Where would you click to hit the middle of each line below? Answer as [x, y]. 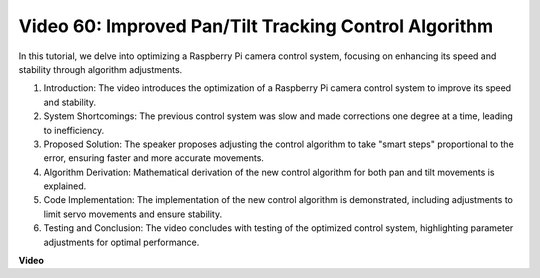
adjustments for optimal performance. [121, 242]
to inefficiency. [74, 130]
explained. [65, 186]
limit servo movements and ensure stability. [133, 214]
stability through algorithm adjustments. [100, 69]
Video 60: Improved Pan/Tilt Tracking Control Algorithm [256, 26]
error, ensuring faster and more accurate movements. [154, 158]
